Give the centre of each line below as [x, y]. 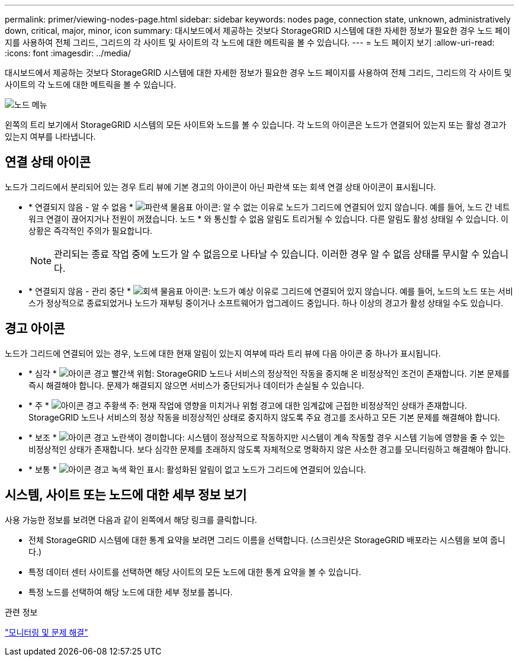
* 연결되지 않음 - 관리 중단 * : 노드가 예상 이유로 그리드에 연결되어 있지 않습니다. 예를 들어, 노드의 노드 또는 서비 [271, 291]
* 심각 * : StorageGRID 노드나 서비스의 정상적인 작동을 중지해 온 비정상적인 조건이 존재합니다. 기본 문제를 [269, 373]
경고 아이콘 [35, 329]
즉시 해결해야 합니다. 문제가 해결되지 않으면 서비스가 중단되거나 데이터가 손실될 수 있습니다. [196, 385]
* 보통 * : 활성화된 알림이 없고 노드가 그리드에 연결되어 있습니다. [197, 469]
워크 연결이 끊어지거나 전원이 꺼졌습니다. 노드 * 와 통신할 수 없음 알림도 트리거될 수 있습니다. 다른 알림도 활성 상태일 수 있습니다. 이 [269, 219]
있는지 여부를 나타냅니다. [50, 137]
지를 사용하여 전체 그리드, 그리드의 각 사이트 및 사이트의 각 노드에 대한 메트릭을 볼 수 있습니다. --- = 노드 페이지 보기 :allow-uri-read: [250, 42]
